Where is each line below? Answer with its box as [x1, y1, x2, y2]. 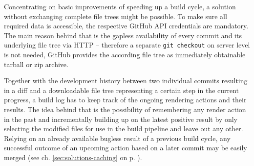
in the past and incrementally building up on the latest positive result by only [4, 114, 237, 124]
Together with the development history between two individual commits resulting [4, 75, 248, 86]
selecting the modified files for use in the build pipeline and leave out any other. [4, 123, 243, 134]
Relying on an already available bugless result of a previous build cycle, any [4, 133, 231, 143]
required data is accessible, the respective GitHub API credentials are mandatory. [4, 21, 249, 31]
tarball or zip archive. [4, 59, 68, 69]
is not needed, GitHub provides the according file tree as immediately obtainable [4, 49, 246, 60]
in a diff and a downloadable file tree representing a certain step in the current [4, 85, 239, 95]
